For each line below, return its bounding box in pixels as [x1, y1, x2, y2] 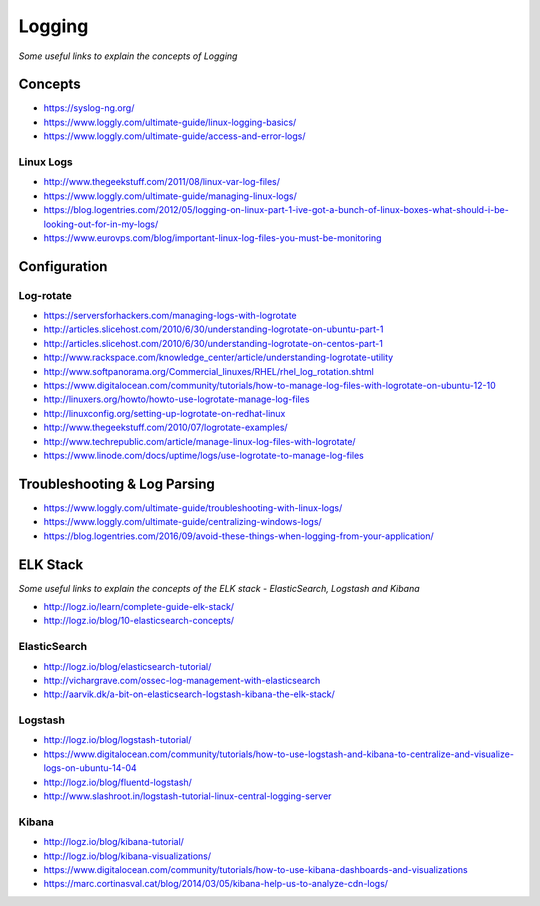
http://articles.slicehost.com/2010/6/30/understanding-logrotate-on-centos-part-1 [43, 337, 384, 349]
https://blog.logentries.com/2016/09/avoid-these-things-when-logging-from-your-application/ [43, 530, 434, 542]
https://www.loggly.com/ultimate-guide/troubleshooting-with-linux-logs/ [43, 501, 343, 514]
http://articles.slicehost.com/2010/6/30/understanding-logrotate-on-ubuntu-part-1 [43, 323, 384, 335]
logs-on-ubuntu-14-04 [43, 762, 137, 774]
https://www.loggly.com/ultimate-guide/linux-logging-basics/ [43, 116, 297, 128]
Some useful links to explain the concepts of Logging [18, 50, 238, 62]
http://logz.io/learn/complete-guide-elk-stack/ [43, 600, 235, 612]
